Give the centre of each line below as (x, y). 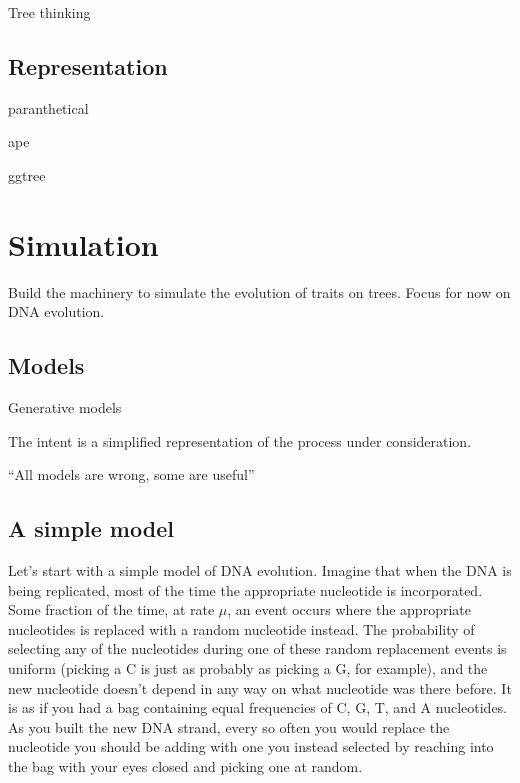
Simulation (83, 243)
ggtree (27, 174)
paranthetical (48, 107)
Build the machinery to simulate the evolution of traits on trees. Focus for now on (259, 291)
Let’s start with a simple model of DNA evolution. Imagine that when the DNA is (260, 570)
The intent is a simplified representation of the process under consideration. (240, 440)
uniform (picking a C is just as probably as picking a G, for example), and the (248, 668)
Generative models (65, 407)
